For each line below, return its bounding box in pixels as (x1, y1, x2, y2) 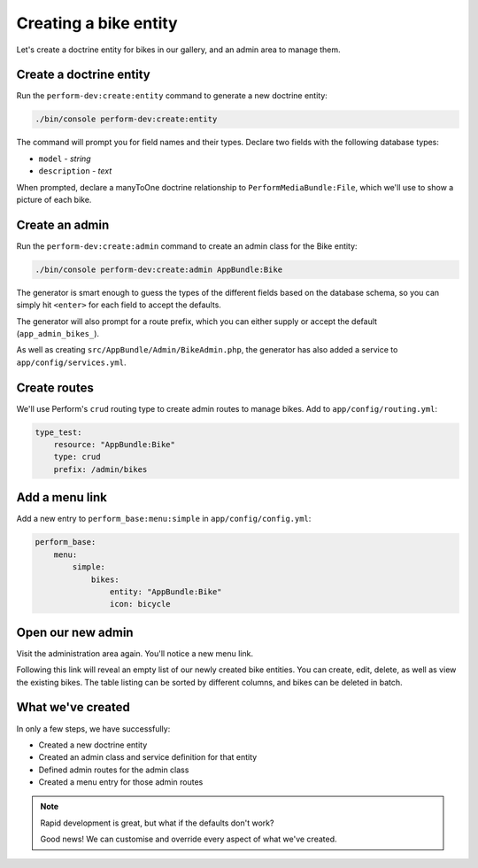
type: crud (53, 452, 101, 462)
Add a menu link (16, 490, 108, 505)
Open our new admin (16, 624, 134, 639)
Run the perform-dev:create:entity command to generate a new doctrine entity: (16, 90, 328, 101)
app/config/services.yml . (16, 357, 127, 368)
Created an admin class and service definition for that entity (38, 752, 258, 763)
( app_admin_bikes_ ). (16, 329, 100, 339)
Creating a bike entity (16, 13, 178, 33)
